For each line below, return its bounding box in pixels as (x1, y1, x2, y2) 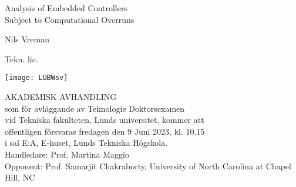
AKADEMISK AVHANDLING (5, 91, 117, 103)
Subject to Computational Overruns (5, 13, 134, 25)
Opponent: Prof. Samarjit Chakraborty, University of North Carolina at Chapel (5, 159, 291, 172)
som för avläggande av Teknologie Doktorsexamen (5, 102, 185, 114)
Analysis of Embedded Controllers (5, 2, 127, 14)
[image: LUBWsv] (5, 74, 68, 82)
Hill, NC (5, 171, 35, 183)
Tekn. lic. (5, 52, 38, 65)
